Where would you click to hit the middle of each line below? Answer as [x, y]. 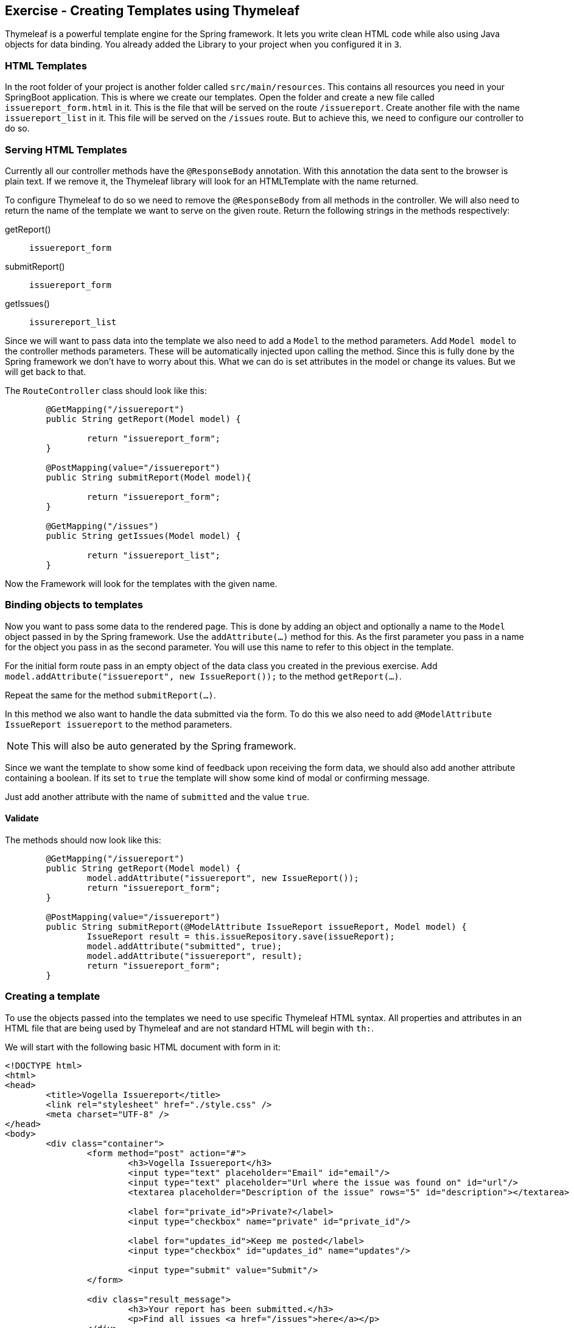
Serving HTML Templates [66, 149]
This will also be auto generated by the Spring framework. [164, 746]
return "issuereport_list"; [154, 555]
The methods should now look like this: [83, 840]
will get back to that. [46, 371]
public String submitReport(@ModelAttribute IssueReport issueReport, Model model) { [256, 926]
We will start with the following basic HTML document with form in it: [143, 1047]
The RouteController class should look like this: [106, 390]
